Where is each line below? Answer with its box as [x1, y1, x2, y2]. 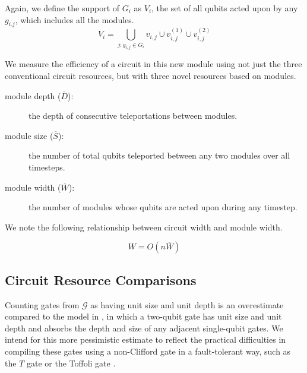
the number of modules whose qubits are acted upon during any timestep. [29, 201, 297, 213]
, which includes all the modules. [15, 13, 134, 26]
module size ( [5, 129, 53, 141]
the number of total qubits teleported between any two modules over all [29, 149, 290, 162]
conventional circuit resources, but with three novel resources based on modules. [5, 69, 296, 82]
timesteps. [29, 161, 65, 173]
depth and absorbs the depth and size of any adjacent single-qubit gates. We [5, 321, 283, 334]
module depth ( [5, 89, 61, 102]
